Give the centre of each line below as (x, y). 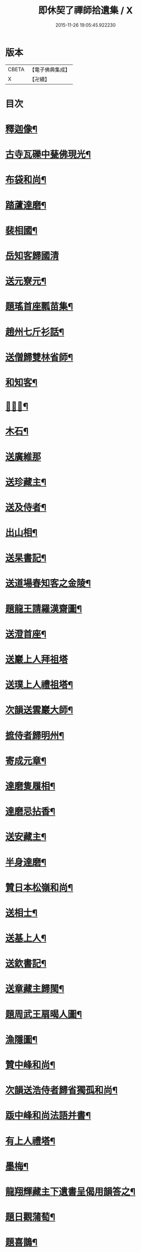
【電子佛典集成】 (50, 70)
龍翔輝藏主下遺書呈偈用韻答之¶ (70, 1192)
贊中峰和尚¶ (30, 1065)
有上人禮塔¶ (30, 1141)
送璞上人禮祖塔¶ (39, 685)
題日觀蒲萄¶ (30, 1217)
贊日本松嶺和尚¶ (39, 888)
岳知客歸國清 (32, 256)
